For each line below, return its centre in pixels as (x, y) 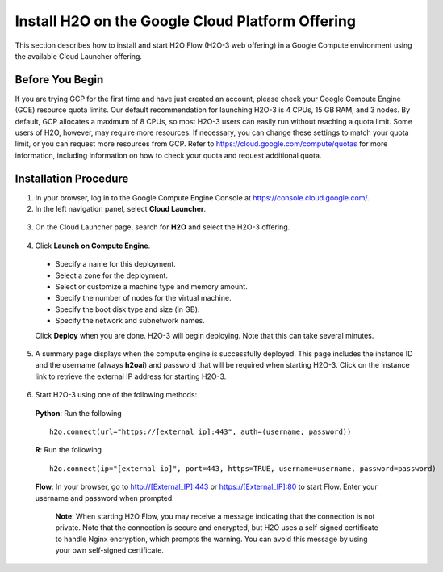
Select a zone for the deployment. (112, 275)
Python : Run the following (79, 413)
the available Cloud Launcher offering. (79, 56)
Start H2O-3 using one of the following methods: (116, 395)
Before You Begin (59, 80)
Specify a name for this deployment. (116, 264)
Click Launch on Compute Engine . (93, 246)
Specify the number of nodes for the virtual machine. (143, 298)
